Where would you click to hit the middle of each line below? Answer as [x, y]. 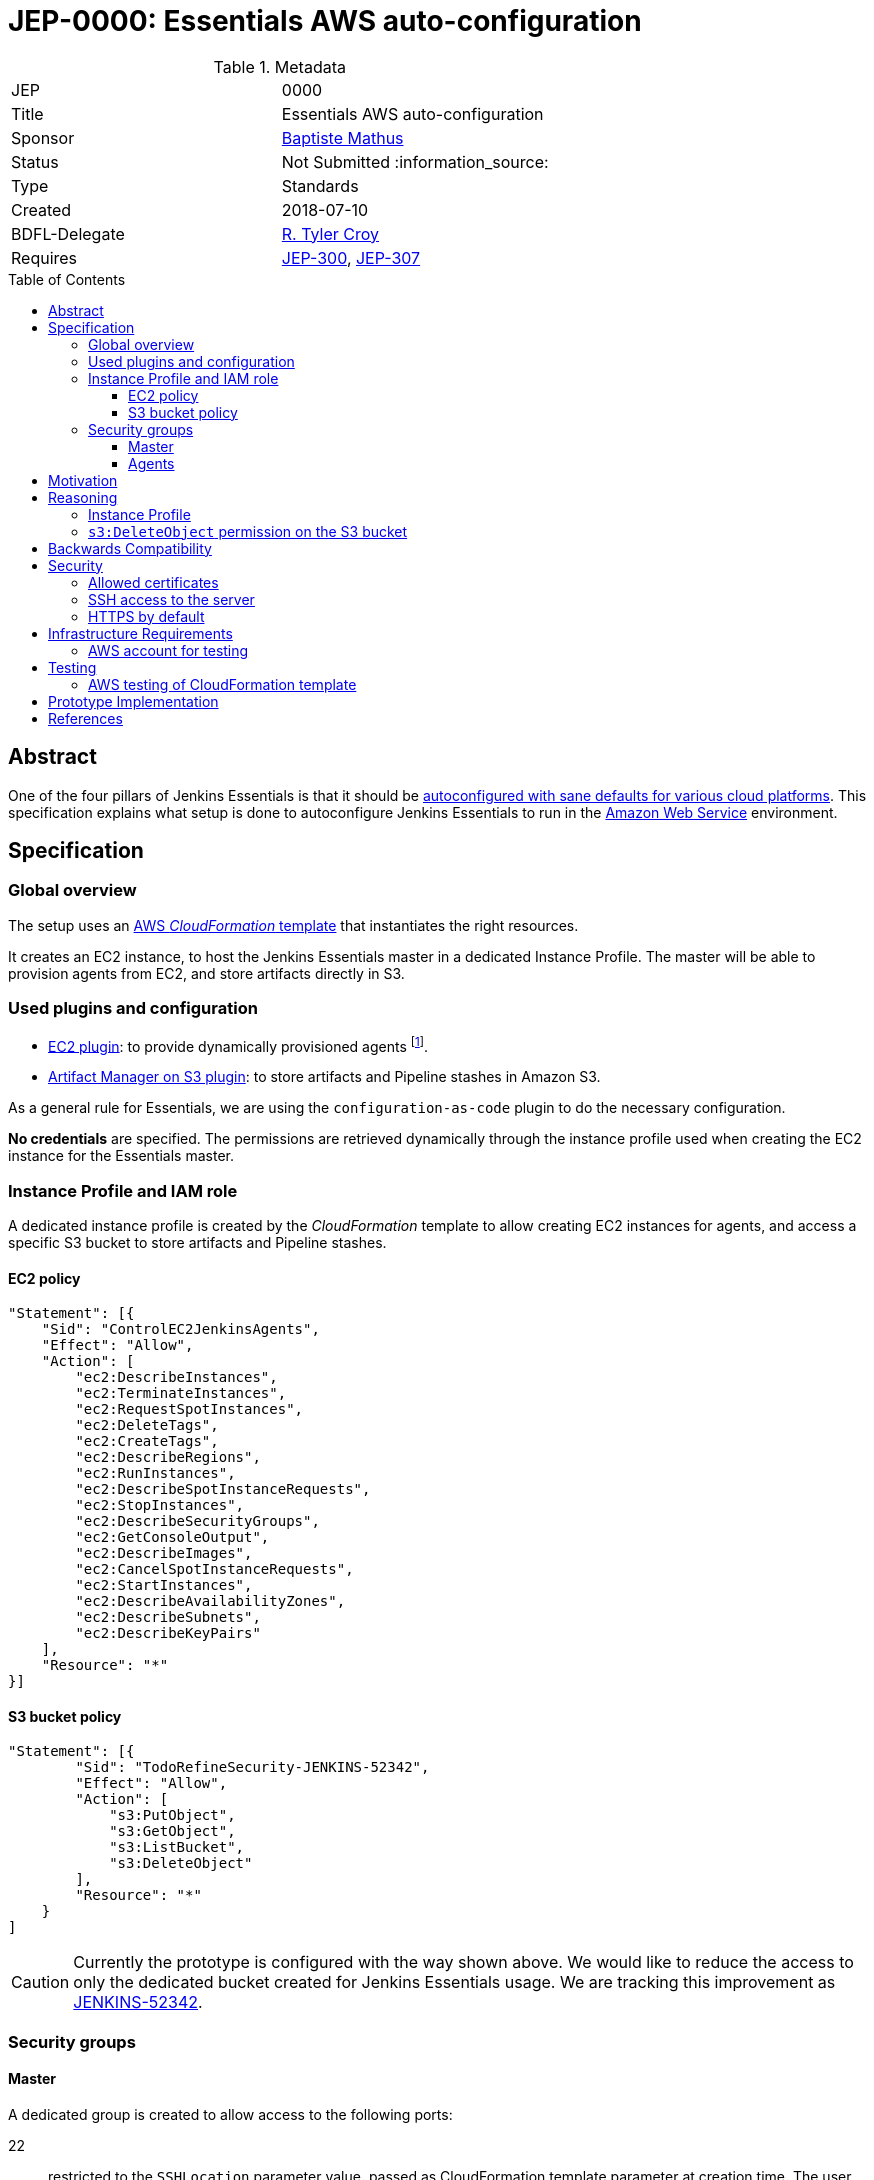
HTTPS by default [146, 616]
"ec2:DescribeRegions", [168, 1457]
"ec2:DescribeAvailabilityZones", [210, 1601]
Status [35, 161]
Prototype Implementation [133, 701]
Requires [44, 257]
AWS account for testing [168, 650]
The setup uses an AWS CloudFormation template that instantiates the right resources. [293, 925]
